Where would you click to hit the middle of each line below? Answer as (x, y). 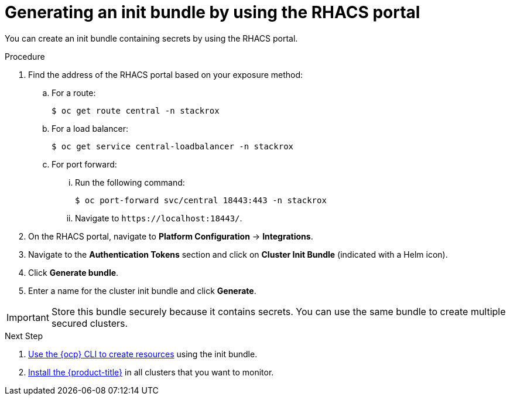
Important (28, 317)
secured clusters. (90, 323)
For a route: (74, 93)
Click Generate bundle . (73, 272)
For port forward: (84, 164)
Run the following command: (130, 182)
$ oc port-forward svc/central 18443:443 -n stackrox (201, 200)
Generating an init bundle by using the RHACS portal (213, 12)
